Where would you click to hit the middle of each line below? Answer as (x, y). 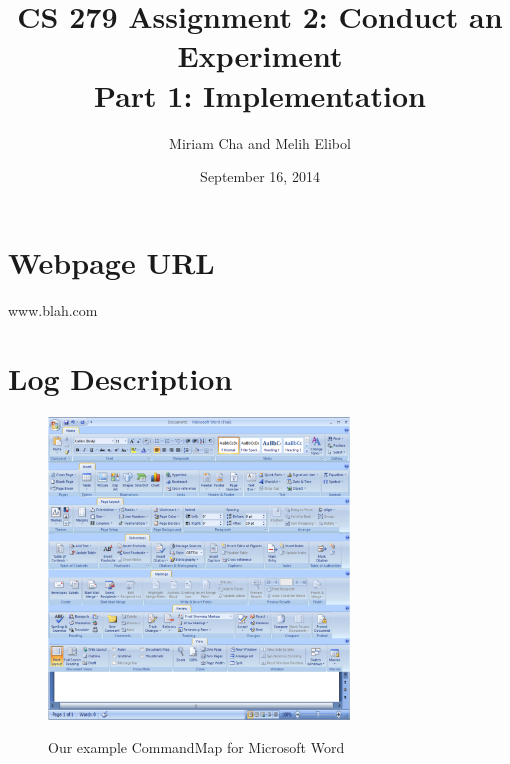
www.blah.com (53, 309)
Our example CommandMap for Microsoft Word (196, 747)
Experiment (260, 55)
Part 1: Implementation (260, 94)
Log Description (120, 378)
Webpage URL (111, 261)
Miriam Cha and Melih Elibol (260, 142)
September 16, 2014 (260, 176)
